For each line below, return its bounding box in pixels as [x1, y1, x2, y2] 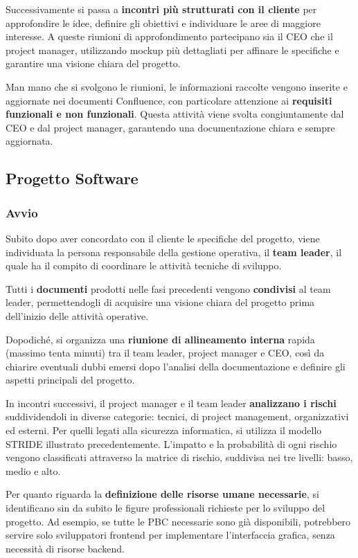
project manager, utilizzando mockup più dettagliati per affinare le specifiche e [6, 42, 339, 57]
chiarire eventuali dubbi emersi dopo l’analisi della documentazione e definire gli [6, 359, 346, 373]
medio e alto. [6, 463, 61, 478]
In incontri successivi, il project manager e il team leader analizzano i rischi [6, 395, 337, 410]
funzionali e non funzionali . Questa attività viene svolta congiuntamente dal [6, 107, 344, 121]
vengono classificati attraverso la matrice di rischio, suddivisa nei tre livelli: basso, [6, 450, 353, 465]
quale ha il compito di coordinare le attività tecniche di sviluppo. [6, 258, 282, 273]
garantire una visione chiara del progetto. [6, 56, 181, 71]
